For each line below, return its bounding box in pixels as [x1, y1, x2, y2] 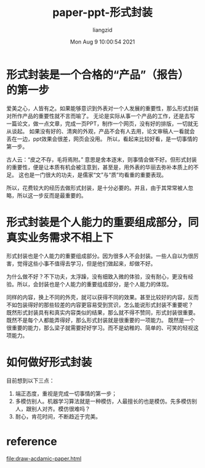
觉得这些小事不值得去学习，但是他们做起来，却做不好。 [16, 259, 156, 267]
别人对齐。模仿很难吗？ [31, 405, 90, 412]
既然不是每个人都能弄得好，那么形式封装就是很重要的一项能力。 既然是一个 [6, 316, 195, 324]
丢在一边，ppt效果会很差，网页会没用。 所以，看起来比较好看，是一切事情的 [6, 135, 198, 143]
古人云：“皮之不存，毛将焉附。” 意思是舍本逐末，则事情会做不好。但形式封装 [6, 155, 197, 163]
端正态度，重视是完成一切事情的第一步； [15, 390, 117, 397]
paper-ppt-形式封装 [52, 6, 153, 20]
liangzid [92, 26, 113, 34]
